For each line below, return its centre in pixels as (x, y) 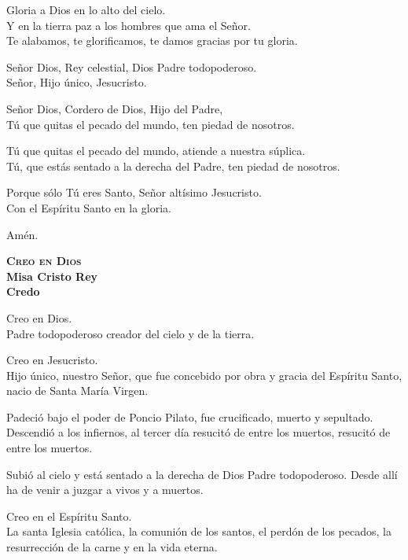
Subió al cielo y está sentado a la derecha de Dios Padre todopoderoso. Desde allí (202, 474)
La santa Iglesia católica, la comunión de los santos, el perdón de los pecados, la (199, 531)
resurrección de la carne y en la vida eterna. (112, 547)
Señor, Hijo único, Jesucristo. (77, 82)
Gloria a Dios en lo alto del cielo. (86, 9)
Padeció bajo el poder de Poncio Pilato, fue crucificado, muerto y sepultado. (190, 416)
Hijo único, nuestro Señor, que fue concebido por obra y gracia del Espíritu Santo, (204, 375)
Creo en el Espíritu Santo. (69, 516)
